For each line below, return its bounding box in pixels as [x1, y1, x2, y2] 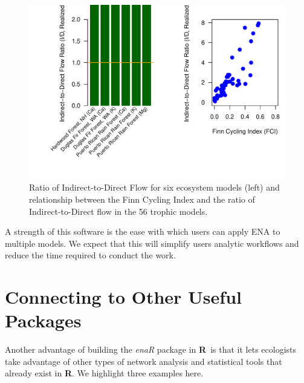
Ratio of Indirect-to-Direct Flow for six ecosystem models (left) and [29, 181, 280, 194]
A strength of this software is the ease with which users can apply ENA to [5, 225, 280, 238]
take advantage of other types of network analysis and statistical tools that [5, 355, 282, 367]
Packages [5, 308, 82, 333]
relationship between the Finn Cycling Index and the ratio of [29, 192, 255, 205]
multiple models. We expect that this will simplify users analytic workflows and [5, 237, 299, 249]
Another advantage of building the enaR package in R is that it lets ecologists [5, 343, 297, 356]
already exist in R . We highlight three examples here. [5, 367, 204, 379]
